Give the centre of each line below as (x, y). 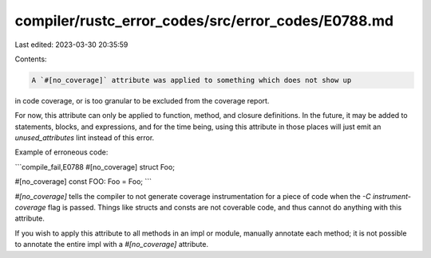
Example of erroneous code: (61, 152)
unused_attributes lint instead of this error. (85, 138)
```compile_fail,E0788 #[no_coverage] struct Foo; (95, 166)
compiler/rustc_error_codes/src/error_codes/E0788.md (204, 21)
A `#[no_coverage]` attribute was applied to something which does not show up (192, 80)
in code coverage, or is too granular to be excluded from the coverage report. (142, 100)
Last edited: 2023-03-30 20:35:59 (71, 45)
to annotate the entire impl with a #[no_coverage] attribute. (112, 244)
